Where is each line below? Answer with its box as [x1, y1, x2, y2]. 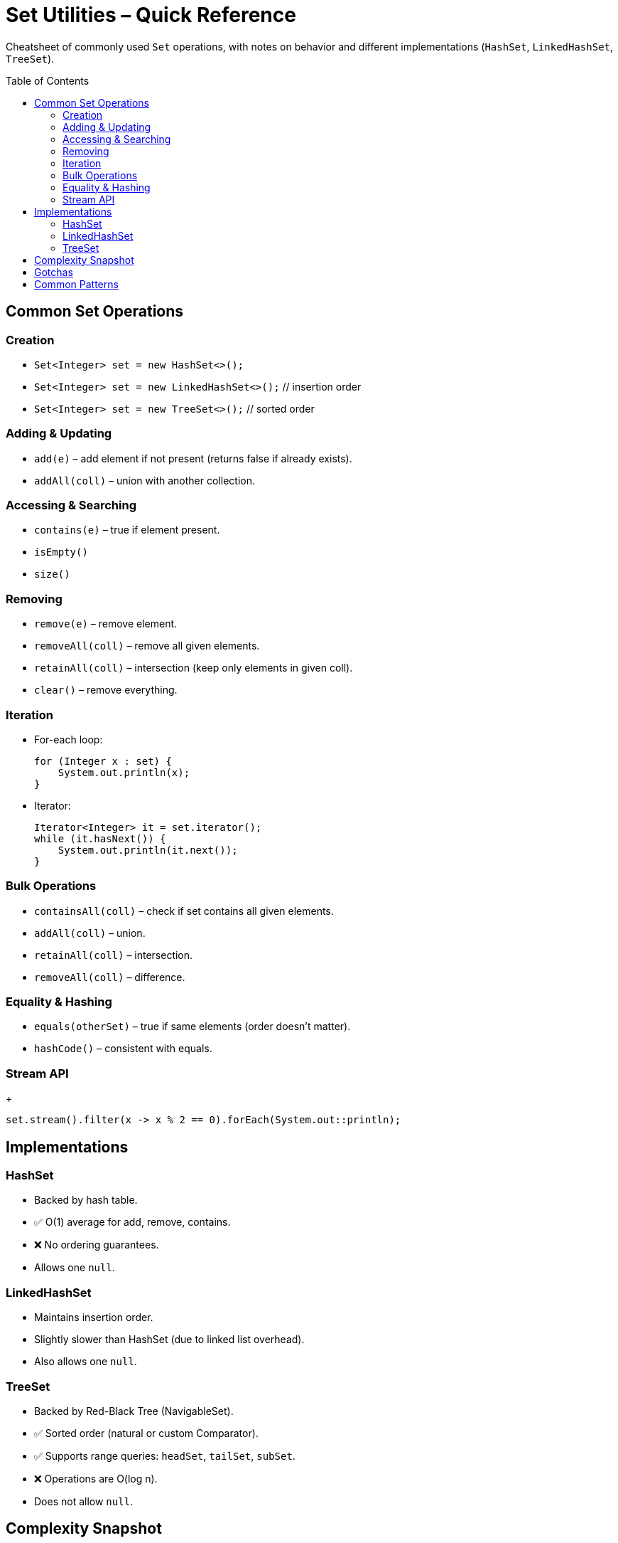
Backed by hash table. [34, 1194, 138, 1207]
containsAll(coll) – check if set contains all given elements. [34, 904, 334, 917]
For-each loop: [34, 733, 103, 746]
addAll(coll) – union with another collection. [34, 474, 255, 487]
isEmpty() [34, 546, 88, 558]
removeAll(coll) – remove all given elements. [34, 640, 260, 652]
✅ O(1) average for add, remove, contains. [34, 1216, 231, 1229]
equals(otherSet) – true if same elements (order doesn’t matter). [34, 1020, 351, 1033]
